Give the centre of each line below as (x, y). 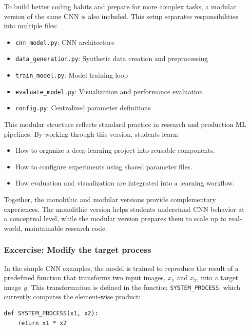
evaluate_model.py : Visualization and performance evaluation (109, 91)
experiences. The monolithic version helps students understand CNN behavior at (124, 209)
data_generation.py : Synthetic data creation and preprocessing (112, 58)
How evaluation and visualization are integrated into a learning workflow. (125, 183)
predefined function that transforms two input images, (85, 278)
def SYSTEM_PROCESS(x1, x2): (51, 314)
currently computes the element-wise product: (72, 297)
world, (13, 228)
